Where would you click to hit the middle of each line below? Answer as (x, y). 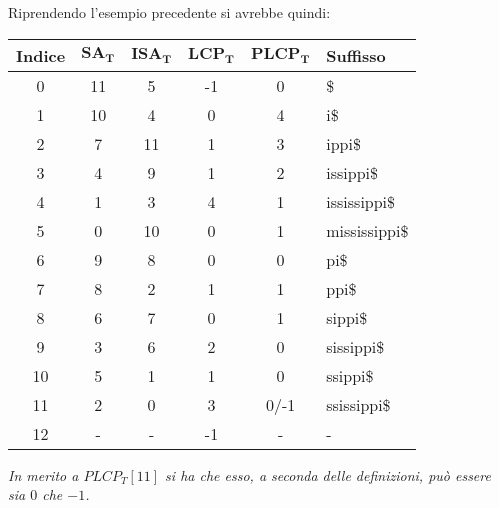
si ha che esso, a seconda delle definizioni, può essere (328, 474)
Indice (41, 55)
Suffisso (356, 55)
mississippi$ (367, 230)
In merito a (43, 474)
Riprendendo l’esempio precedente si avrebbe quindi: (169, 12)
